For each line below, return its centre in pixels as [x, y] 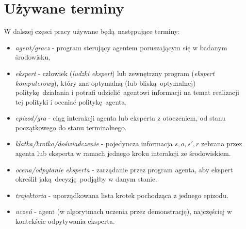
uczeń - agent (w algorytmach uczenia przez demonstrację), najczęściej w [123, 211]
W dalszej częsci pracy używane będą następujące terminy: [92, 31]
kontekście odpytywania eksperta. [65, 221]
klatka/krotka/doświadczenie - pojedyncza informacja [94, 144]
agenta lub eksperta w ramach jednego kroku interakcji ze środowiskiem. [123, 153]
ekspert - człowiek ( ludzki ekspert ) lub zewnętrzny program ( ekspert [115, 73]
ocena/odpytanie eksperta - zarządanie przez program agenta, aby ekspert [124, 169]
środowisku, [33, 57]
